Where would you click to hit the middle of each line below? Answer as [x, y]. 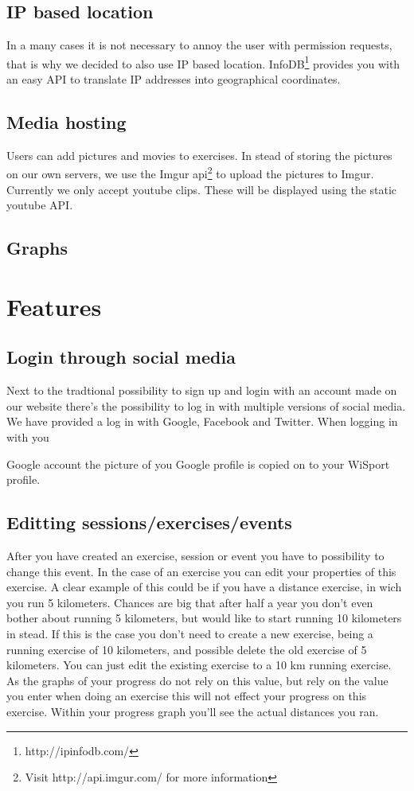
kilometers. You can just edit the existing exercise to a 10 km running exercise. [199, 665]
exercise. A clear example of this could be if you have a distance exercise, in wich [204, 587]
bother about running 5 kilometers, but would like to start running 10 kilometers [204, 618]
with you [28, 437]
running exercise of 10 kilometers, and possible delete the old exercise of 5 [187, 649]
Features [54, 306]
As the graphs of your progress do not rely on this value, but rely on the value [197, 680]
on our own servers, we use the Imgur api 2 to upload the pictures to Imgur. [190, 173]
